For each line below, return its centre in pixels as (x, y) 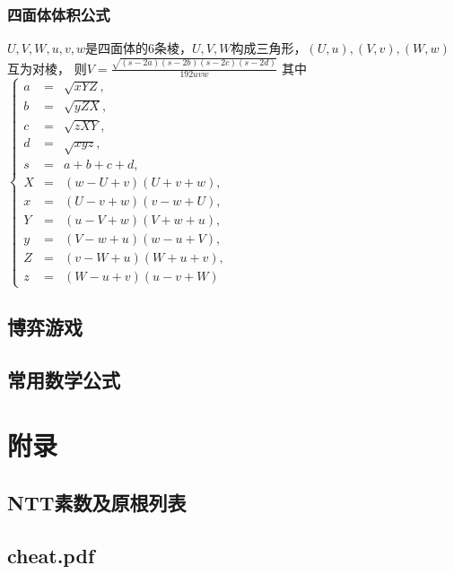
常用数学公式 (64, 379)
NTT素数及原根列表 (97, 502)
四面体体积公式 (59, 14)
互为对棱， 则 (47, 68)
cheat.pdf (51, 555)
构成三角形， (269, 48)
